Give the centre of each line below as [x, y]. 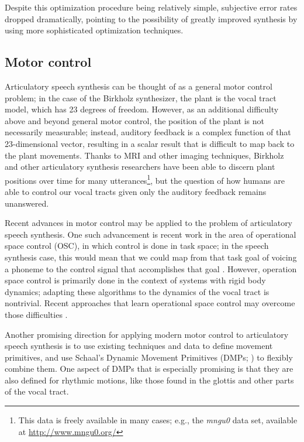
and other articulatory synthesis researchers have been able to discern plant [140, 167]
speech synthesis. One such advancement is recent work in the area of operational [151, 234]
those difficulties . [36, 314]
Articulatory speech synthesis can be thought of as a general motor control [139, 86]
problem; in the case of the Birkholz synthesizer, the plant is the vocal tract [141, 97]
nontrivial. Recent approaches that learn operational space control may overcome [150, 303]
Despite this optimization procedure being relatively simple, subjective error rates [151, 7]
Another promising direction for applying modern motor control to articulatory [147, 334]
